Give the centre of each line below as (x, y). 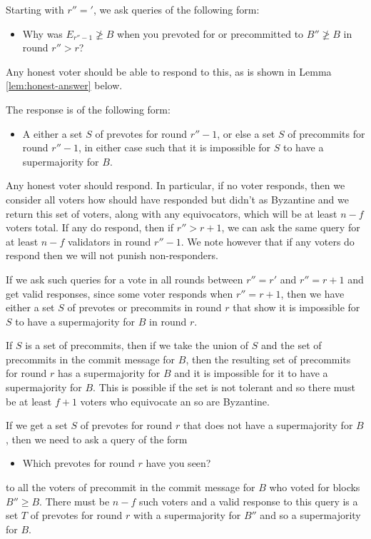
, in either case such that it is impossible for (174, 147)
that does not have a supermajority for (268, 425)
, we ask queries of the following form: (176, 9)
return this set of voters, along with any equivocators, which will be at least (172, 213)
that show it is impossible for (296, 307)
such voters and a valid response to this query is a (248, 501)
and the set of (291, 345)
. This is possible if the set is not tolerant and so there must (224, 387)
